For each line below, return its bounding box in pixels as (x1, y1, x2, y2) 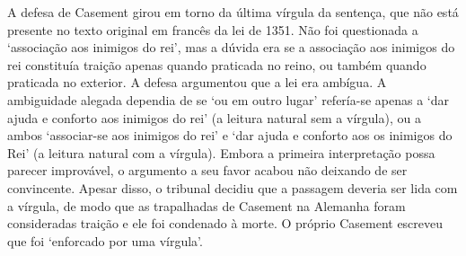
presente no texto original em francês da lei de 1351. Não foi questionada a (7, 20, 418, 39)
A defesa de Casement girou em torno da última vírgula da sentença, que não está (7, 3, 459, 21)
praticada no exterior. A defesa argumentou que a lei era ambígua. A (7, 73, 387, 92)
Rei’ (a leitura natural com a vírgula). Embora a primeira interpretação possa (7, 143, 435, 162)
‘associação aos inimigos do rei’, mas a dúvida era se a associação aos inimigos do (7, 38, 455, 57)
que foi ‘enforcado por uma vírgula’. (7, 231, 203, 250)
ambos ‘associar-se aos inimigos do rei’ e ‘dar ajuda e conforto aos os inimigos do (7, 126, 453, 145)
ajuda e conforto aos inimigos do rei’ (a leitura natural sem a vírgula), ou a (7, 108, 421, 127)
